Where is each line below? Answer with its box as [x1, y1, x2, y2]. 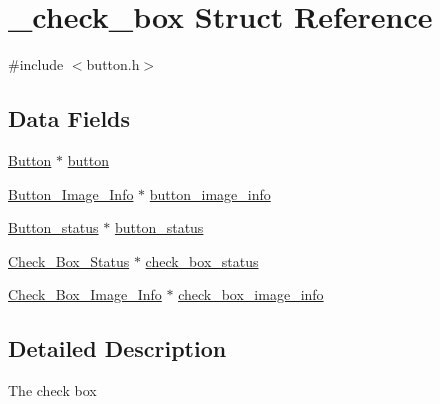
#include [8, 54, 64, 75]
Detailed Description [8, 333, 227, 364]
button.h [86, 54, 140, 75]
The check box [8, 380, 97, 401]
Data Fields [8, 103, 131, 134]
